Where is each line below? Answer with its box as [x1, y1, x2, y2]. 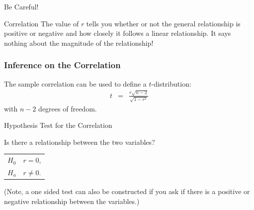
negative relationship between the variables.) [4, 196, 140, 206]
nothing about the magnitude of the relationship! [4, 37, 154, 48]
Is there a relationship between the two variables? [4, 136, 155, 147]
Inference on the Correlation [4, 59, 121, 71]
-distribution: [151, 78, 191, 89]
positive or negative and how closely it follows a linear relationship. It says [4, 28, 231, 38]
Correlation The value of [4, 18, 79, 28]
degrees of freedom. [38, 103, 97, 113]
